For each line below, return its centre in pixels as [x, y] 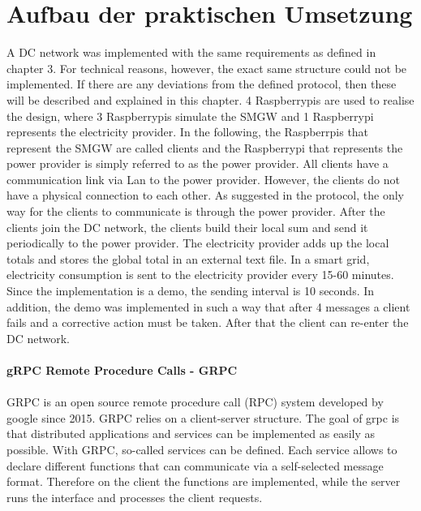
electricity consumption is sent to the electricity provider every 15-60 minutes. [200, 275]
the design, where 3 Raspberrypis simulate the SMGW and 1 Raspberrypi [190, 116]
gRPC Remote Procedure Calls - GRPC [122, 370]
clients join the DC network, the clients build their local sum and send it [187, 227]
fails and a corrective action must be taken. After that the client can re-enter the [208, 322]
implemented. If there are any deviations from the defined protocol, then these [202, 84]
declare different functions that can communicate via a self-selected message [195, 465]
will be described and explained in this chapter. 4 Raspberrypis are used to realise [210, 99]
